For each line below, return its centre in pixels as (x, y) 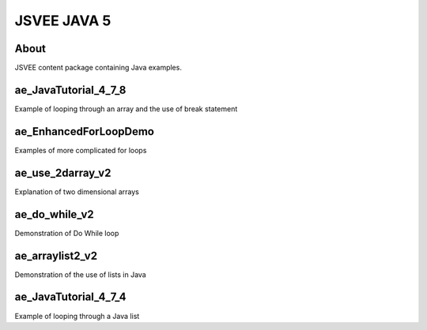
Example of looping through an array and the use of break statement (126, 109)
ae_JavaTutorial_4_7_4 (70, 297)
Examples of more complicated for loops (81, 150)
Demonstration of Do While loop (67, 233)
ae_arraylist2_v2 (56, 255)
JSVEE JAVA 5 (63, 21)
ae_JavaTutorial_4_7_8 (70, 90)
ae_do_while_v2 (54, 214)
